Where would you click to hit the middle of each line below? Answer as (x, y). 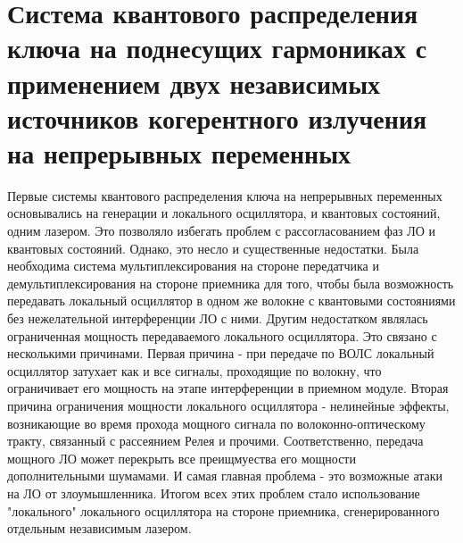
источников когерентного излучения (217, 117)
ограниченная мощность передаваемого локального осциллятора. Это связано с (222, 335)
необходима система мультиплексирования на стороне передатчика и (193, 266)
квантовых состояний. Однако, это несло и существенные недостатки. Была (213, 248)
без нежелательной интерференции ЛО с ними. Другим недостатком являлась (218, 318)
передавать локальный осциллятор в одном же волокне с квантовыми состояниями (231, 301)
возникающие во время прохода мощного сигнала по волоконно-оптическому (216, 423)
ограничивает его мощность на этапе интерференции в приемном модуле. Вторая (228, 388)
